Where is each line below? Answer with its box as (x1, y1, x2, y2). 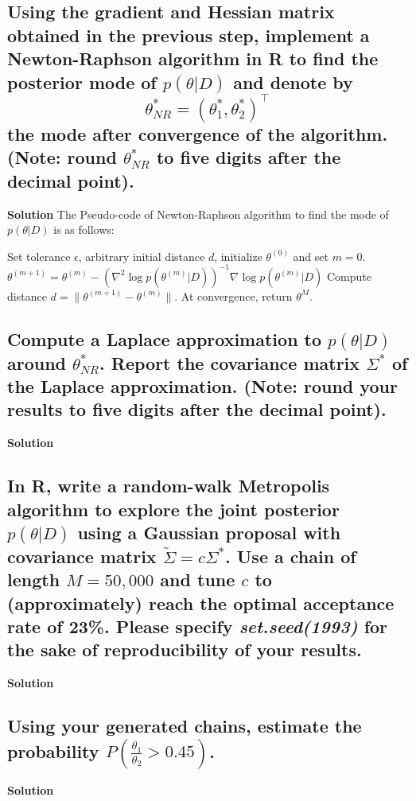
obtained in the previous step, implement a (7, 22, 370, 47)
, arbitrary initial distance (78, 247, 205, 264)
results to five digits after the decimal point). (7, 397, 387, 422)
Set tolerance (7, 247, 71, 264)
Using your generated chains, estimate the (7, 714, 362, 738)
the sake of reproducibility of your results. (7, 637, 362, 662)
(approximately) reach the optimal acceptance (7, 590, 395, 615)
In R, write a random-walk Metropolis (7, 473, 330, 498)
